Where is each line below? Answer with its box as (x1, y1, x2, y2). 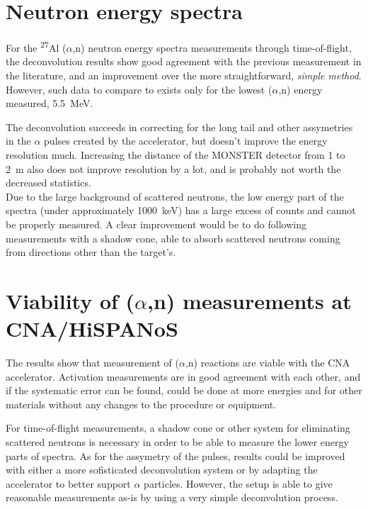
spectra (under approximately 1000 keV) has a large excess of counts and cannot (6, 203, 356, 218)
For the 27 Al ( (6, 38, 67, 55)
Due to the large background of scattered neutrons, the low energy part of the (6, 189, 344, 203)
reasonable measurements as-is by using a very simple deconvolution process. (6, 490, 338, 505)
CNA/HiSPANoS (6, 314, 178, 343)
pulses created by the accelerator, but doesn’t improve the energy (44, 133, 328, 148)
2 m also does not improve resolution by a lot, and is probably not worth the (6, 161, 341, 176)
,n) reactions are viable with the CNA (185, 355, 350, 369)
